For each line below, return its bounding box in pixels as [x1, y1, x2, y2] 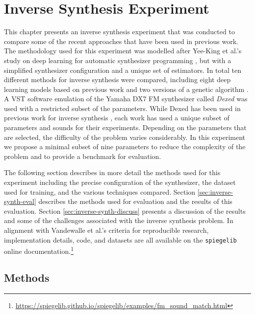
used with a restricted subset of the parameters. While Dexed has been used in [4, 103, 241, 113]
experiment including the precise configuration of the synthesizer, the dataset [4, 177, 236, 187]
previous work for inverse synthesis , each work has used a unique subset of [4, 112, 229, 123]
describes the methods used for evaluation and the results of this [38, 196, 232, 206]
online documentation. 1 [4, 245, 74, 256]
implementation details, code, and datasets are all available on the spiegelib [4, 234, 237, 245]
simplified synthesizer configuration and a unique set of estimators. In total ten [4, 65, 241, 75]
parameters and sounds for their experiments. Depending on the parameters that [4, 122, 247, 133]
